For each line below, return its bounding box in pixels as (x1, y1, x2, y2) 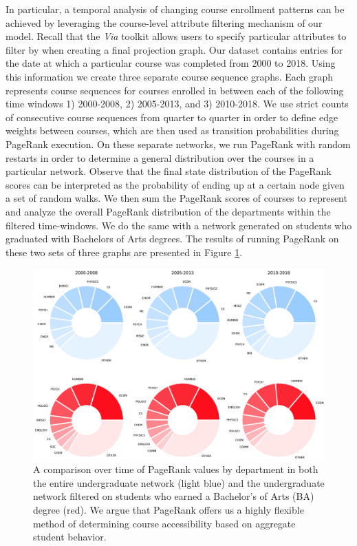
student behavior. (33, 529, 107, 544)
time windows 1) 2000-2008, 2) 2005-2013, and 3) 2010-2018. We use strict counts (6, 96, 349, 111)
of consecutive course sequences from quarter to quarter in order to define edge (6, 109, 338, 124)
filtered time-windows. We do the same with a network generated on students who (6, 218, 352, 232)
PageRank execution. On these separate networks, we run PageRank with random (6, 136, 351, 151)
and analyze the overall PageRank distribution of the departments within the (6, 204, 331, 218)
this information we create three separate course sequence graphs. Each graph (6, 69, 334, 83)
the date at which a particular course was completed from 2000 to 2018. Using (6, 56, 336, 70)
